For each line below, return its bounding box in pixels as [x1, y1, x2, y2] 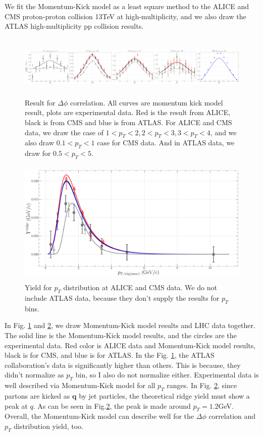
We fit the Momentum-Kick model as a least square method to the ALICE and [5, 1, 249, 11]
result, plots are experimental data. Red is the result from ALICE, [25, 107, 231, 118]
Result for [25, 97, 56, 107]
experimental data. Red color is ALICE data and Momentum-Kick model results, [5, 340, 256, 350]
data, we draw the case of [25, 127, 104, 137]
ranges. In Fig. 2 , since [167, 380, 237, 391]
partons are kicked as [5, 391, 70, 401]
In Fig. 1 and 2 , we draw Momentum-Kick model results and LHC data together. [5, 320, 255, 331]
